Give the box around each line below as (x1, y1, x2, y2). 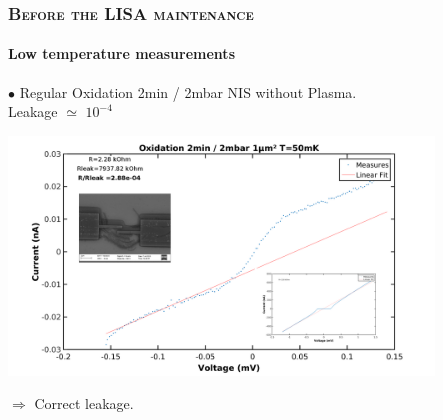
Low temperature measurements (8, 43, 235, 64)
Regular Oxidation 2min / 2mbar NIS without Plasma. (19, 81, 357, 102)
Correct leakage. (34, 393, 134, 414)
